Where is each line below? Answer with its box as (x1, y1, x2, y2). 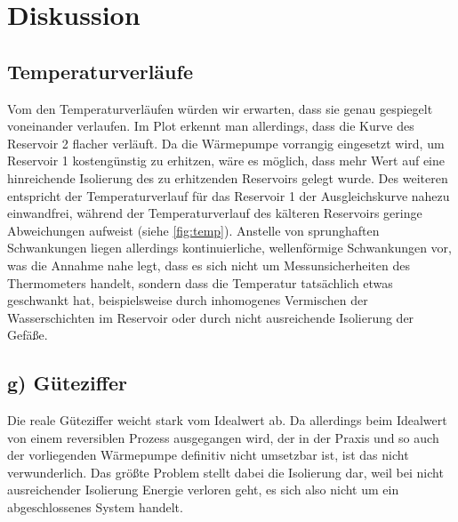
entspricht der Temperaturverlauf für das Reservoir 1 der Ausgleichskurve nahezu (7, 186, 450, 205)
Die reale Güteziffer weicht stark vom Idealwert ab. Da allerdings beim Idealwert (7, 411, 447, 430)
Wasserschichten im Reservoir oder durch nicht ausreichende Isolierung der (7, 308, 414, 326)
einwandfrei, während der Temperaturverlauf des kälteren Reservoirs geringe (7, 204, 422, 222)
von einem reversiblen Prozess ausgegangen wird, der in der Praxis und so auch (7, 428, 439, 446)
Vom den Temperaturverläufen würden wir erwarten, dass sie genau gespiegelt (7, 99, 433, 117)
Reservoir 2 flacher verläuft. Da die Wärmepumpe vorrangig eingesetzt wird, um (7, 133, 445, 152)
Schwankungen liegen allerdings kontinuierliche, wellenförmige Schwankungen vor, (7, 238, 452, 257)
